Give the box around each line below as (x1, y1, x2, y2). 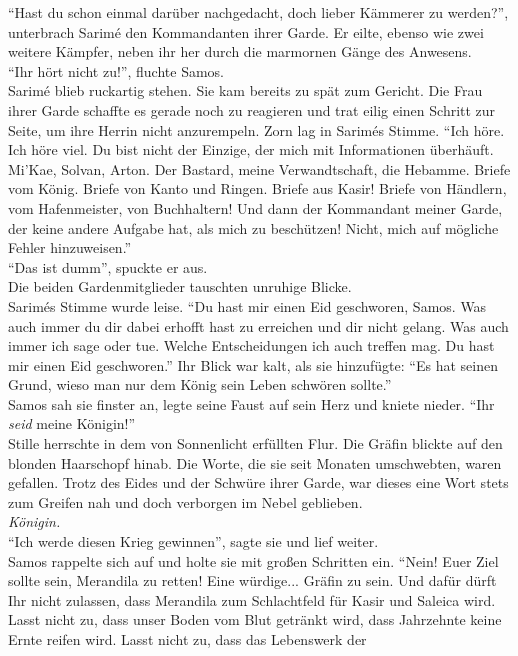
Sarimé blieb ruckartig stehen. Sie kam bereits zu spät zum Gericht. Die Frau (8, 80, 483, 101)
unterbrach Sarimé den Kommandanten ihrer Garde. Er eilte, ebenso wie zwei (8, 21, 484, 42)
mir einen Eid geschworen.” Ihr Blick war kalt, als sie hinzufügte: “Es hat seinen (8, 354, 498, 375)
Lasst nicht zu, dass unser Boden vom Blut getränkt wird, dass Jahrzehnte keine (8, 609, 502, 630)
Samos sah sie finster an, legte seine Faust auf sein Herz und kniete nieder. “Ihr (8, 393, 495, 414)
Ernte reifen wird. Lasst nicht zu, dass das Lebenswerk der (8, 629, 367, 649)
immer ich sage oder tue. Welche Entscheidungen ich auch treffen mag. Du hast (8, 335, 495, 356)
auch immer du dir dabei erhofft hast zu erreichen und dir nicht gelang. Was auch (8, 315, 509, 336)
